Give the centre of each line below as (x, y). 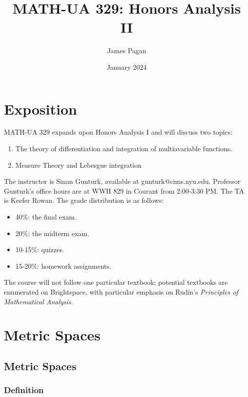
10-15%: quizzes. (40, 249)
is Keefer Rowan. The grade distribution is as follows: (84, 200)
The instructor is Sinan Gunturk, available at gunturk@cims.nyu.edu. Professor (122, 181)
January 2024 (127, 67)
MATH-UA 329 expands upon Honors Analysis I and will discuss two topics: (118, 132)
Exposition (41, 109)
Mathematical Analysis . (38, 301)
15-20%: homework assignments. (63, 266)
